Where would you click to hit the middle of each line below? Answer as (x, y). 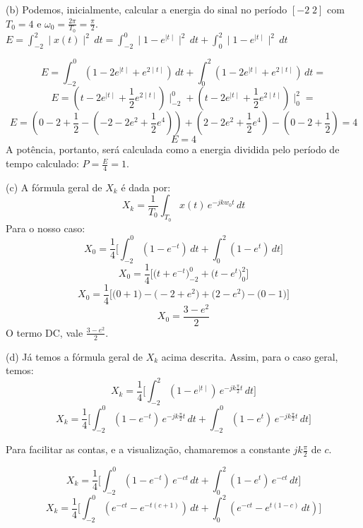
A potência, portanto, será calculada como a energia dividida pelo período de (173, 149)
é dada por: (146, 187)
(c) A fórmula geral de (54, 187)
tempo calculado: (42, 163)
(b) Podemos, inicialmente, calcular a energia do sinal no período (147, 9)
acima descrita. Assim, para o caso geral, (250, 356)
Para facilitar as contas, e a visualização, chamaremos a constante (148, 449)
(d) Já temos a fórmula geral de (74, 356)
